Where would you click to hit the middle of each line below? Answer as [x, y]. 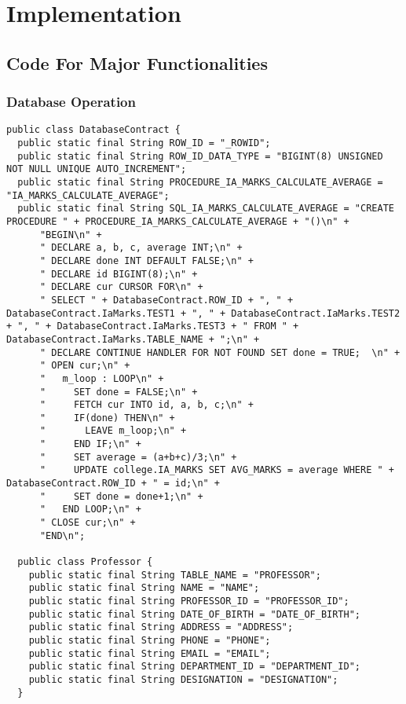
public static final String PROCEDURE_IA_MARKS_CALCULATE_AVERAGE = [200, 182]
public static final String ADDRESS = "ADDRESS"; [161, 627]
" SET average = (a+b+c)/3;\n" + [138, 457]
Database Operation [71, 102]
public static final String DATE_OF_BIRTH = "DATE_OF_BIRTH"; [195, 614]
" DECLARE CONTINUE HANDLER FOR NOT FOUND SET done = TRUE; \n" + [220, 352]
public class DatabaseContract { [93, 130]
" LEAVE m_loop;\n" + [113, 431]
